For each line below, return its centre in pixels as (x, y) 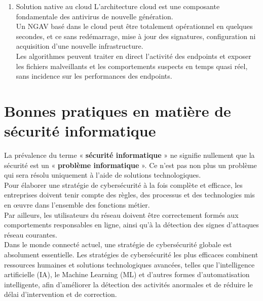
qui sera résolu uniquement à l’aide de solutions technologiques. (103, 175)
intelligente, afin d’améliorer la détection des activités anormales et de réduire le (128, 284)
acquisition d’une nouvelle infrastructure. (80, 46)
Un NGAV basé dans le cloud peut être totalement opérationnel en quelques (134, 26)
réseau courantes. (31, 234)
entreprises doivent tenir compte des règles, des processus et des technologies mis (129, 195)
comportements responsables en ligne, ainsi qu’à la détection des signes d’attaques (131, 225)
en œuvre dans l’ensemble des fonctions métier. (77, 205)
